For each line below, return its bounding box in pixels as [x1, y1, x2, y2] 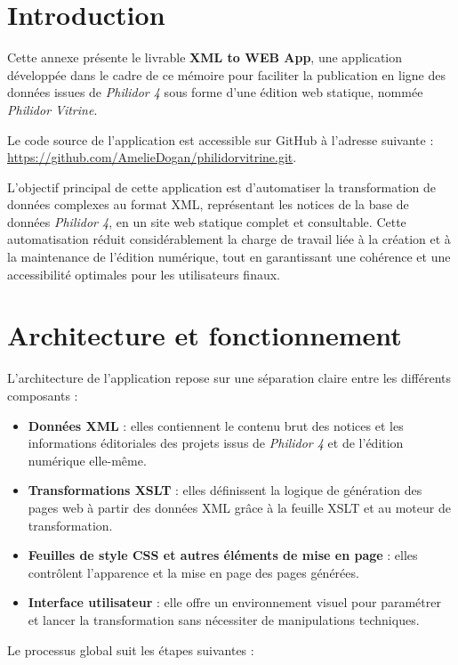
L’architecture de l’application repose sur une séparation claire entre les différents [7, 369, 452, 387]
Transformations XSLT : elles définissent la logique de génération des [28, 481, 422, 499]
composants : [7, 385, 78, 404]
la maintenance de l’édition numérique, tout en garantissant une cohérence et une [7, 247, 451, 266]
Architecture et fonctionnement [7, 317, 402, 353]
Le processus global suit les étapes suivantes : [7, 640, 254, 659]
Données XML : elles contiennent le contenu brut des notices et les [28, 416, 404, 434]
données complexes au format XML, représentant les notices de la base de [7, 195, 409, 214]
